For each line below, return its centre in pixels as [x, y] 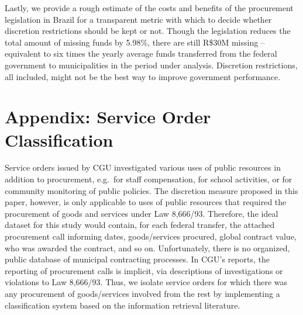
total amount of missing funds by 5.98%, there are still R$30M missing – [135, 42]
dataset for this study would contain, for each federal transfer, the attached [140, 225]
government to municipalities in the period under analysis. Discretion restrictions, [151, 65]
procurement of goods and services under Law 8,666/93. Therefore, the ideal [142, 213]
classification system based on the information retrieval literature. [123, 305]
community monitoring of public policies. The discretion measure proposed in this [151, 190]
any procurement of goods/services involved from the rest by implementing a [142, 293]
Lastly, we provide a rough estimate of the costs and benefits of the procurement [149, 8]
